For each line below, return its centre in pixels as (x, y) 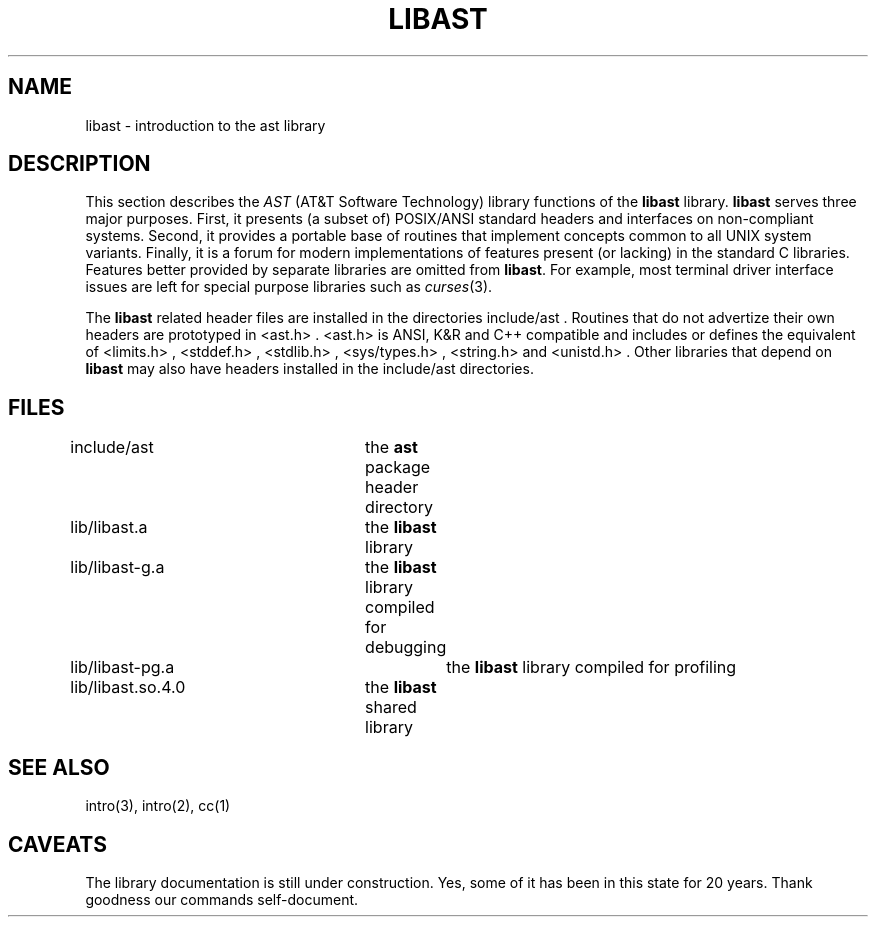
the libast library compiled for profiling (591, 667)
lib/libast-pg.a (122, 667)
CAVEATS (57, 844)
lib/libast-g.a (117, 567)
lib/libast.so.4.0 (128, 687)
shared (391, 707)
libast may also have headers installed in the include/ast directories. (309, 369)
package (398, 467)
